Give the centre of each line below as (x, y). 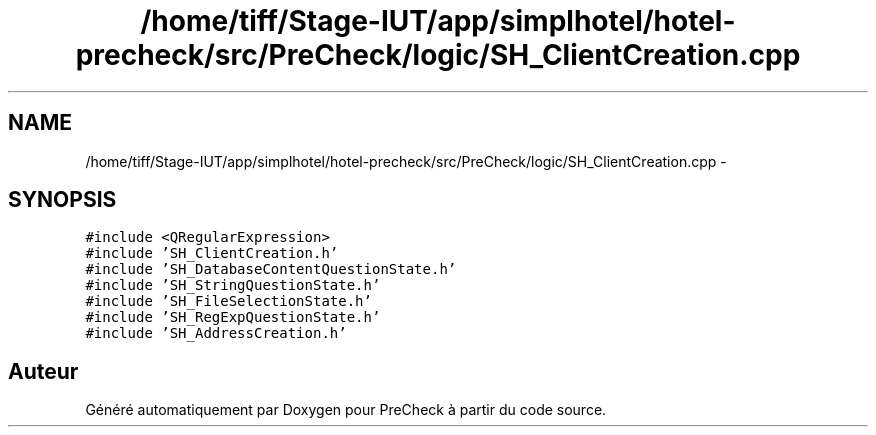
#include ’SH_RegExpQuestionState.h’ (233, 317)
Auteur (43, 371)
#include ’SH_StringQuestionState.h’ (233, 285)
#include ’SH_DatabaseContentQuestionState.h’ (271, 269)
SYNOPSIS (62, 200)
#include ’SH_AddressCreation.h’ (216, 333)
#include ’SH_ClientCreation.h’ (212, 253)
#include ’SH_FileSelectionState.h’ (228, 301)
